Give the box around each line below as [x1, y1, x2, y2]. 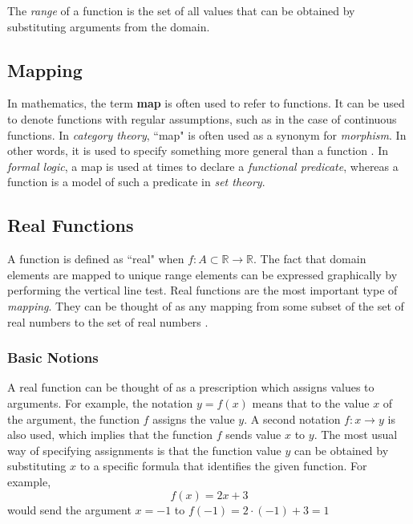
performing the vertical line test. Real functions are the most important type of [7, 282, 398, 299]
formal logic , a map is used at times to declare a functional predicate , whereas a [7, 157, 399, 174]
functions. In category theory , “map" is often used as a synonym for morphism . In [7, 126, 407, 143]
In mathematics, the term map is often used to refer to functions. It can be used [7, 95, 405, 112]
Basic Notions [7, 347, 99, 368]
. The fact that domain [253, 250, 366, 267]
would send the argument [7, 501, 132, 518]
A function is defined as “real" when [7, 250, 184, 267]
